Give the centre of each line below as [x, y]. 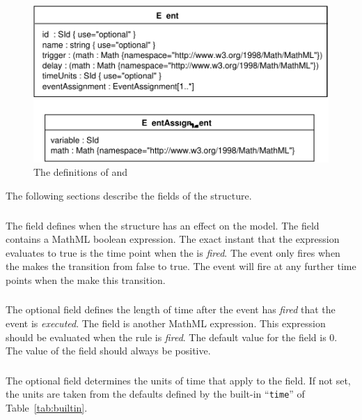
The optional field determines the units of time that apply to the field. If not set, [178, 380]
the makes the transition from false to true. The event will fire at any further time [181, 266]
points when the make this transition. [86, 279]
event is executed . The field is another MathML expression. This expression [166, 323]
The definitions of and [81, 172]
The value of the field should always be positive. [108, 351]
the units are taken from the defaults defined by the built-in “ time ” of [155, 394]
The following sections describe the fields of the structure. [129, 196]
